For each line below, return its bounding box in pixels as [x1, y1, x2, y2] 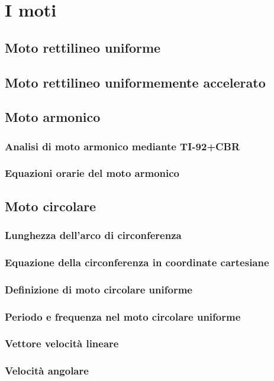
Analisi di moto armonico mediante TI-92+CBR [5, 138, 240, 153]
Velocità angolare [5, 363, 89, 378]
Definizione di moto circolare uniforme [5, 282, 192, 296]
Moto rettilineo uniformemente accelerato [5, 73, 266, 91]
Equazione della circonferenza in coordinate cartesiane [5, 254, 269, 269]
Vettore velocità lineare [5, 336, 119, 351]
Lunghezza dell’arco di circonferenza [5, 228, 182, 243]
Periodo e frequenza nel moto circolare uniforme [5, 309, 241, 324]
